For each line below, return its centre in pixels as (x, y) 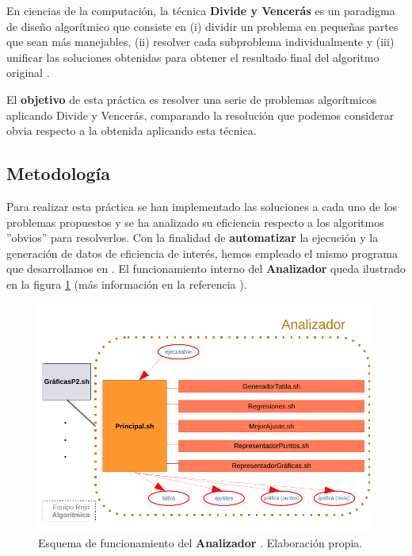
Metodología (58, 173)
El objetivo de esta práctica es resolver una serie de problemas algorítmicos (192, 99)
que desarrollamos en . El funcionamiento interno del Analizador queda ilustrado (206, 268)
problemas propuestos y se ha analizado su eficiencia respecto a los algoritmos (195, 222)
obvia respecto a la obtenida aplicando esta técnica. (132, 130)
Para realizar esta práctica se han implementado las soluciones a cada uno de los (202, 206)
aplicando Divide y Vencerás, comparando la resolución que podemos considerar (200, 115)
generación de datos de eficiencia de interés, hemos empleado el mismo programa (202, 253)
